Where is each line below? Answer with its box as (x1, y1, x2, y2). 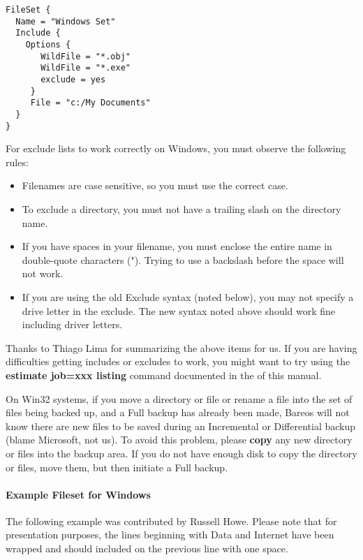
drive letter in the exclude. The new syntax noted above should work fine (22, 303, 336, 318)
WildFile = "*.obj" (40, 51, 131, 61)
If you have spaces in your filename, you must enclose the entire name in (22, 239, 332, 253)
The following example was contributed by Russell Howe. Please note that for (6, 513, 337, 528)
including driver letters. (22, 317, 123, 332)
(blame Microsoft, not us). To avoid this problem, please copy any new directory (6, 432, 353, 447)
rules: (6, 154, 29, 169)
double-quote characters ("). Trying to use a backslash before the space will (22, 252, 344, 267)
